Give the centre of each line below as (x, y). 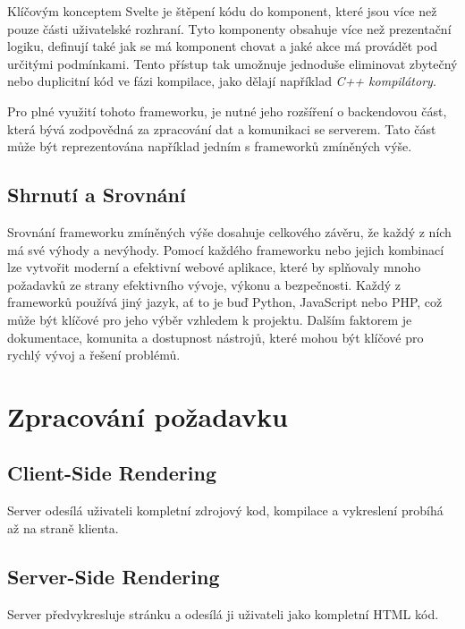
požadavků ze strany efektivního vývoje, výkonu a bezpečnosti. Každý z (204, 284)
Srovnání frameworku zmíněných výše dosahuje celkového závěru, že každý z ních (229, 231)
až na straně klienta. (63, 527)
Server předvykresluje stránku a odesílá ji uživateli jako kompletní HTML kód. (223, 613)
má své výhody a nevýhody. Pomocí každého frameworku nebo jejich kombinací (226, 249)
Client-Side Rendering (112, 473)
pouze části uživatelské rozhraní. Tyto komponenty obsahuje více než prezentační (229, 28)
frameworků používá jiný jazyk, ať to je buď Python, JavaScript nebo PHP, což (225, 302)
